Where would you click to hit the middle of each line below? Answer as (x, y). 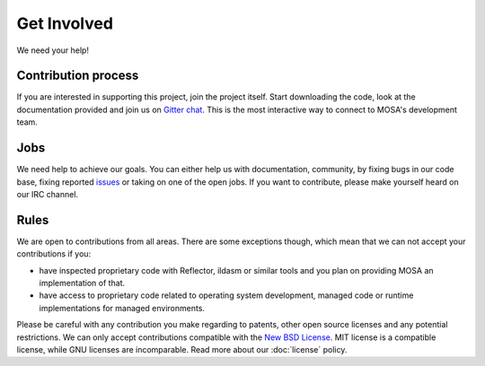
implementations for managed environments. (122, 308)
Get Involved (65, 23)
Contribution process (78, 76)
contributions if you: (54, 254)
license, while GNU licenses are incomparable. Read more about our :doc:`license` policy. (182, 349)
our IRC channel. (48, 194)
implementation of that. (82, 283)
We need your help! (53, 50)
